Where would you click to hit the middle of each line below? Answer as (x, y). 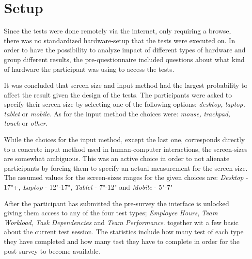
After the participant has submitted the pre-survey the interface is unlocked (117, 203)
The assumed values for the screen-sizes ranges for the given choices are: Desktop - (126, 177)
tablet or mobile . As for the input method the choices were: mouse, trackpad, (117, 113)
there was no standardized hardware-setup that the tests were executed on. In (119, 40)
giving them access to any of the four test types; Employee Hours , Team (111, 213)
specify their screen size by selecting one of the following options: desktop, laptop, (125, 104)
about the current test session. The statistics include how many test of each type (124, 232)
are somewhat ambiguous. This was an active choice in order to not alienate (117, 158)
